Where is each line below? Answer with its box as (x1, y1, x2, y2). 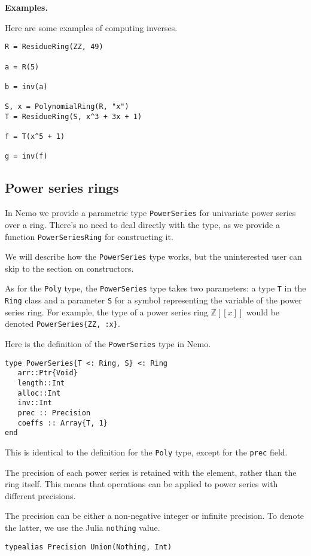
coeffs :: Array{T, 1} (17, 418, 108, 427)
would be (246, 305, 280, 318)
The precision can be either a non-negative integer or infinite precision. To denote (5, 509, 304, 522)
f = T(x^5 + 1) (5, 132, 65, 141)
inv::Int (17, 399, 52, 408)
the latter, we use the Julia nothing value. (5, 521, 160, 533)
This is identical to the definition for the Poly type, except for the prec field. (5, 445, 288, 458)
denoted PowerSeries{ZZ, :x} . (5, 317, 120, 330)
